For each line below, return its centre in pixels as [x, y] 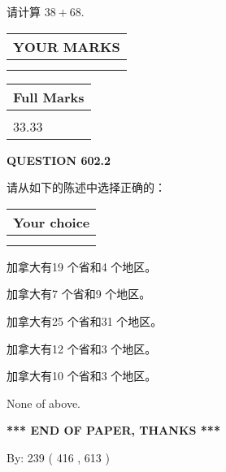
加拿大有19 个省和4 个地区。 [82, 266]
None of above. [43, 403]
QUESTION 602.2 [59, 160]
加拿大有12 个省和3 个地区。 [82, 348]
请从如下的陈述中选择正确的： [86, 187]
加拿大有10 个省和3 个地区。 [82, 376]
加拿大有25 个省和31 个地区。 [85, 320]
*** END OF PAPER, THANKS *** [113, 430]
